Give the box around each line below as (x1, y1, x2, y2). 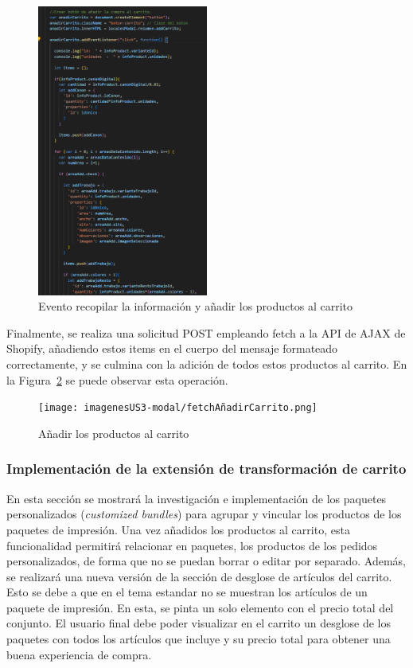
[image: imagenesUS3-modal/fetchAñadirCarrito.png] (38, 402, 318, 414)
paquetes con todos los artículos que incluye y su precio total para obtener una (6, 631, 391, 647)
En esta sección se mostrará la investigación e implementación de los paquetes (6, 490, 387, 506)
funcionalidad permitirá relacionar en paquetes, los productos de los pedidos (6, 537, 378, 553)
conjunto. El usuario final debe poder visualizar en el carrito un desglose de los (6, 615, 392, 631)
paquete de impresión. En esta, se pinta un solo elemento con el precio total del (6, 599, 394, 615)
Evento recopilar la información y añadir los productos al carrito (38, 298, 353, 314)
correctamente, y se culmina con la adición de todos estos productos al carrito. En (6, 356, 407, 373)
